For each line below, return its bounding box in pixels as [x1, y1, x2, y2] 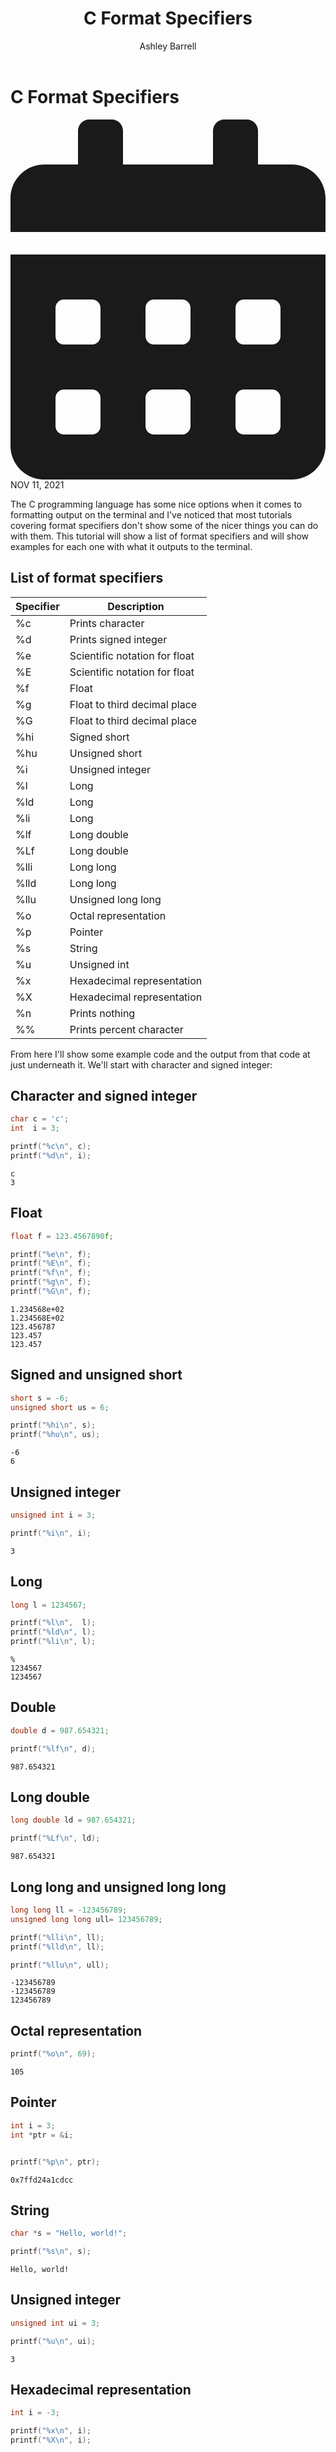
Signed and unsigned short [10, 1367, 183, 1384]
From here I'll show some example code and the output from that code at [10, 1048, 311, 1060]
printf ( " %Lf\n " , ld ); [10, 1833, 101, 1844]
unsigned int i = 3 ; [10, 1510, 97, 1520]
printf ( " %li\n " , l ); [10, 1637, 97, 1647]
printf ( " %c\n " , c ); [10, 1142, 92, 1152]
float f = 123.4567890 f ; [10, 1231, 114, 1241]
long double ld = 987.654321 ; [10, 1815, 137, 1826]
